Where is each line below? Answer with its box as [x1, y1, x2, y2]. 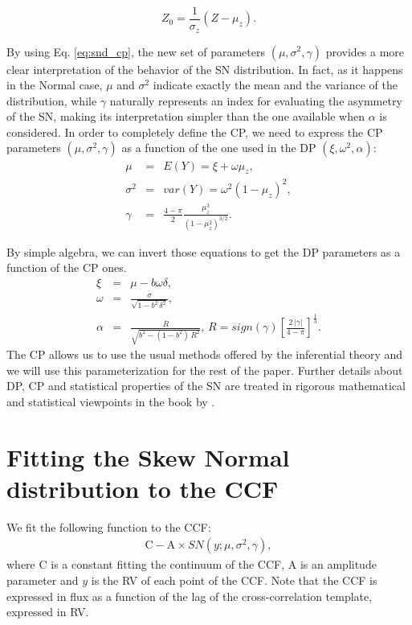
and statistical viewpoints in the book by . [6, 393, 215, 409]
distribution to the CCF [6, 471, 279, 504]
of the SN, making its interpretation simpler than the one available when [6, 108, 365, 125]
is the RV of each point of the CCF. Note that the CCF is [91, 572, 377, 589]
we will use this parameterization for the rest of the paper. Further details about [6, 361, 403, 378]
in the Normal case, [6, 76, 103, 93]
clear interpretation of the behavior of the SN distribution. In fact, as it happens [6, 60, 403, 77]
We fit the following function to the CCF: [6, 518, 211, 535]
